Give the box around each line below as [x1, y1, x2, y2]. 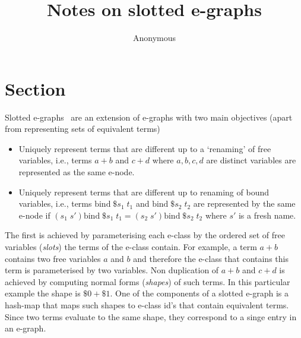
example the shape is [5, 287, 81, 299]
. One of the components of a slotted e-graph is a [110, 287, 289, 299]
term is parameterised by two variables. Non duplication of [5, 264, 219, 276]
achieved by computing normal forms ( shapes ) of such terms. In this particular [5, 275, 290, 288]
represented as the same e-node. [18, 166, 135, 178]
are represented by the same [193, 197, 296, 210]
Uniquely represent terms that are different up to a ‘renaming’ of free [18, 142, 271, 154]
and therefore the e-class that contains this [133, 252, 289, 264]
